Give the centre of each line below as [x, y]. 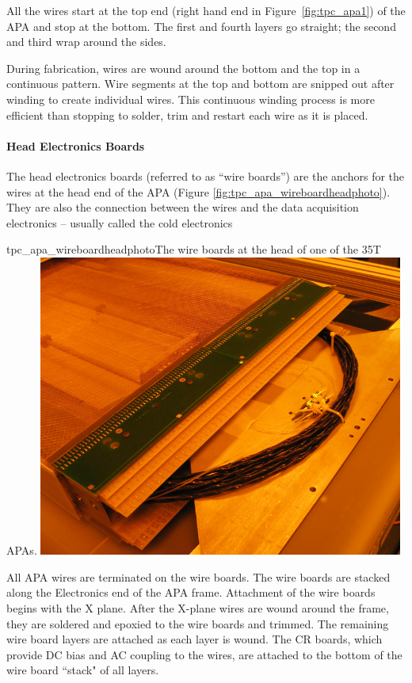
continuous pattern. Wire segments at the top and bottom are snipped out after [200, 84]
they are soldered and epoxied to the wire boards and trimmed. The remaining [198, 623]
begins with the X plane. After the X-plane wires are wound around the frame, [198, 608]
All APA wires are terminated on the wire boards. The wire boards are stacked [198, 576]
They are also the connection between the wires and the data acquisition [183, 207]
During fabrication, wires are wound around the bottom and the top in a [183, 68]
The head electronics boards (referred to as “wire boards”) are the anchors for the [206, 176]
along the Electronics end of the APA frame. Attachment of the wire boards [191, 592]
